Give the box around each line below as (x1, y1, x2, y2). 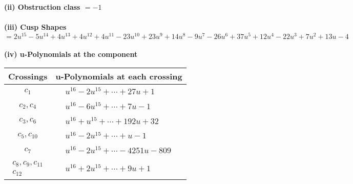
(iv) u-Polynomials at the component (4, 49, 138, 59)
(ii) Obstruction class (4, 2, 80, 12)
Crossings (8, 70, 48, 83)
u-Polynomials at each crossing (55, 70, 182, 83)
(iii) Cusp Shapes (4, 22, 67, 32)
